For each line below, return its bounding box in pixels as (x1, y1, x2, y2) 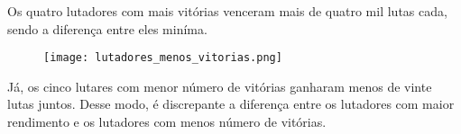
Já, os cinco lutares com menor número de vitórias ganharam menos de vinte (7, 76, 432, 95)
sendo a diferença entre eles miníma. (7, 19, 207, 38)
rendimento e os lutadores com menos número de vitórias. (7, 112, 327, 131)
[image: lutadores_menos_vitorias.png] (43, 51, 282, 65)
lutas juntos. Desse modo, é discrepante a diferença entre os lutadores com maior (7, 94, 455, 113)
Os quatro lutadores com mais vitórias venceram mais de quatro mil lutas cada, (7, 2, 447, 20)
